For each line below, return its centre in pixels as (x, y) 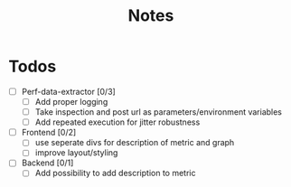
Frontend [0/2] (49, 133)
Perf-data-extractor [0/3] (69, 91)
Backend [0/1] (47, 163)
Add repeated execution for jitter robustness (117, 122)
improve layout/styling (76, 153)
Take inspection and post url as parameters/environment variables (158, 112)
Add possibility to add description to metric (115, 173)
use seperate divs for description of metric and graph (135, 143)
